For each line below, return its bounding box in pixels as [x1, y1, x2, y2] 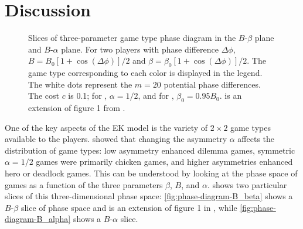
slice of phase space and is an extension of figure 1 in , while [21, 201, 237, 213]
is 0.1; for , [68, 89, 107, 102]
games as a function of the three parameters [5, 178, 163, 190]
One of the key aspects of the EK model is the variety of [5, 121, 208, 133]
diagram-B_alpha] [5, 213, 71, 225]
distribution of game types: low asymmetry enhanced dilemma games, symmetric [5, 144, 295, 156]
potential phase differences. [164, 78, 261, 90]
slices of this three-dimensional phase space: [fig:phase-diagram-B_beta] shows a [5, 190, 293, 202]
